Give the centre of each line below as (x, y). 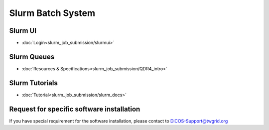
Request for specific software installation (75, 109)
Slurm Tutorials (34, 83)
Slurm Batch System (52, 13)
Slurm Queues (32, 57)
